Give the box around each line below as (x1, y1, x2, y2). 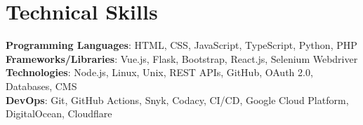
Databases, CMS (6, 78, 77, 93)
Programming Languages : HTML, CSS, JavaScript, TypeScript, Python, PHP (6, 38, 357, 52)
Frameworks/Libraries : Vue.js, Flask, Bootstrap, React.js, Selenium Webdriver (6, 51, 358, 66)
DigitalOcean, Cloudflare (6, 106, 112, 121)
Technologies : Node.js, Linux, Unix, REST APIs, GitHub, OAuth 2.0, (6, 65, 313, 80)
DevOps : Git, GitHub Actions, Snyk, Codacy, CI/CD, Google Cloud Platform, (6, 92, 349, 107)
